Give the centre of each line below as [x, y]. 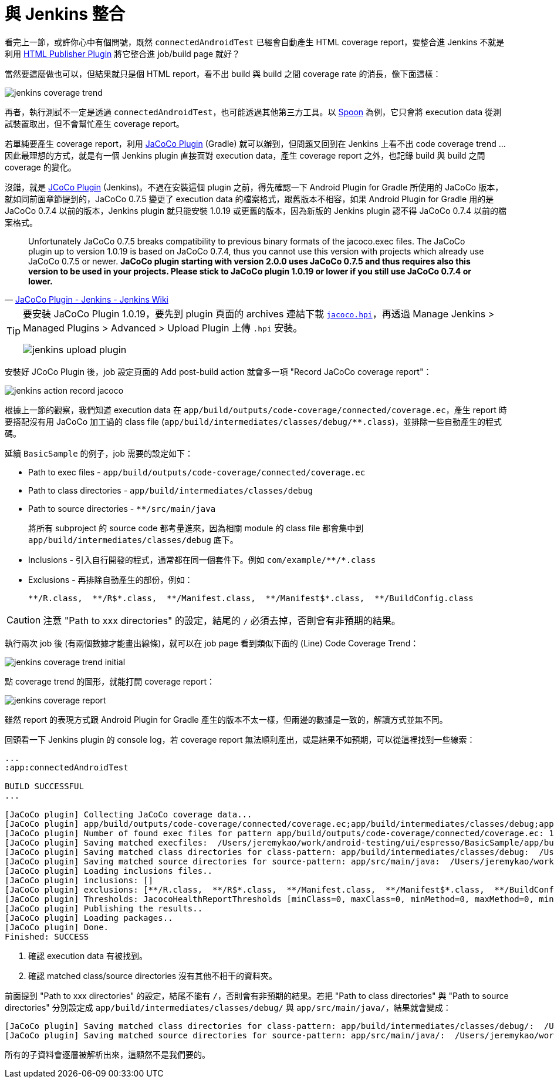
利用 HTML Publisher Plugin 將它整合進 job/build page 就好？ [123, 53]
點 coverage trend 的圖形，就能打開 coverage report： [110, 681]
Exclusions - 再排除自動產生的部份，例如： [111, 579]
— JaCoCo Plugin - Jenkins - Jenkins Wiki [87, 299]
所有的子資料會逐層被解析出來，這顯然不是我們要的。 [107, 1054]
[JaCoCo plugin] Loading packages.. [89, 918]
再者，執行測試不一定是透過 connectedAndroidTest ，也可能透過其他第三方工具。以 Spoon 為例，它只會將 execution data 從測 [253, 112]
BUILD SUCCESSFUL [44, 786]
